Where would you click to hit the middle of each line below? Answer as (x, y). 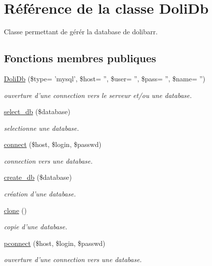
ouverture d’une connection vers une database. (73, 259)
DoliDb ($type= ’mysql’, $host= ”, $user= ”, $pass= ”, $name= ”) (105, 78)
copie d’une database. (36, 227)
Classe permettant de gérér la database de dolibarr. (81, 32)
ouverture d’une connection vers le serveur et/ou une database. (98, 95)
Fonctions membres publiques (80, 58)
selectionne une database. (42, 128)
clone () (15, 210)
